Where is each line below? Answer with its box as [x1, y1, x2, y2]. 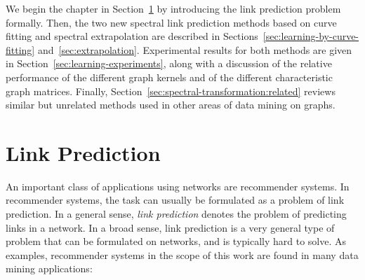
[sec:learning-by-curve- [263, 29, 359, 43]
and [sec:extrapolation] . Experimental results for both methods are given [37, 42, 352, 57]
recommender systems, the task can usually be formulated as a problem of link [6, 192, 345, 207]
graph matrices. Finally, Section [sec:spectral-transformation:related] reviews [6, 83, 336, 98]
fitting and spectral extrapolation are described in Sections [6, 29, 258, 43]
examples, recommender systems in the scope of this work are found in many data [6, 247, 359, 262]
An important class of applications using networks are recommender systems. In [6, 178, 350, 193]
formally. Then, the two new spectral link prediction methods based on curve [6, 15, 337, 29]
